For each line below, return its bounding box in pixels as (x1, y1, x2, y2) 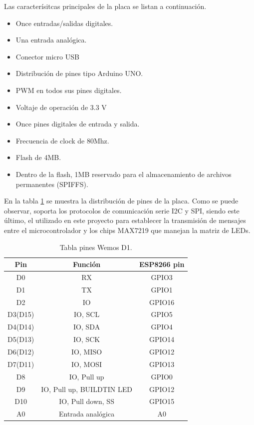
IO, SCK (73, 334, 100, 344)
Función (72, 259, 101, 269)
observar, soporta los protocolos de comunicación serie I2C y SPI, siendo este (4, 205, 240, 215)
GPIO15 (149, 396, 175, 406)
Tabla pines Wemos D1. (59, 241, 132, 252)
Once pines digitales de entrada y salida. (15, 118, 140, 129)
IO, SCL (74, 309, 100, 319)
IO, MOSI (71, 358, 102, 369)
